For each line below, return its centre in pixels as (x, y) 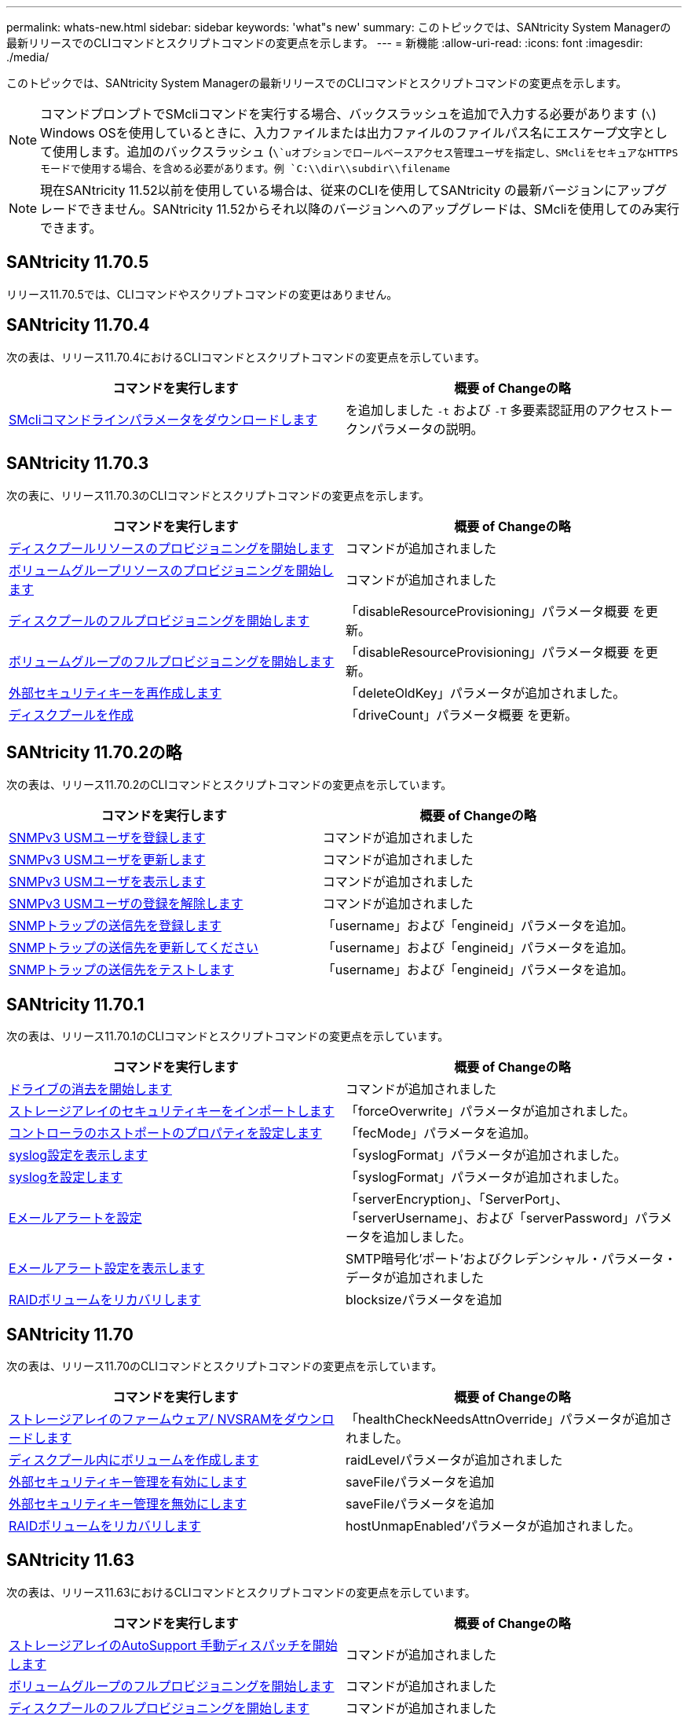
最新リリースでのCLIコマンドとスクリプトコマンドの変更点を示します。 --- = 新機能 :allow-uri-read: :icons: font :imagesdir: (325, 43)
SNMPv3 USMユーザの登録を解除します (126, 904)
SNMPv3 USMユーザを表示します (107, 882)
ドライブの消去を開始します (91, 1089)
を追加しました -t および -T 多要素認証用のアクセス (497, 410)
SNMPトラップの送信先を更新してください (134, 948)
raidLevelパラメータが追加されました (454, 1460)
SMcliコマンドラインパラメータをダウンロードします (163, 419)
